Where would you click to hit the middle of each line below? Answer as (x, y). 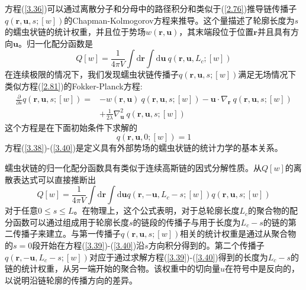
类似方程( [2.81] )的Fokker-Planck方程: (74, 86)
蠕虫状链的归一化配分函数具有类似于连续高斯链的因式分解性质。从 (133, 167)
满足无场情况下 (267, 74)
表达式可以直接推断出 (54, 179)
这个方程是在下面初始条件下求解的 (71, 127)
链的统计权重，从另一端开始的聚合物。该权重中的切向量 (112, 268)
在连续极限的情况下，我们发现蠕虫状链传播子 (92, 74)
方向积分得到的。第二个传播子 (206, 245)
